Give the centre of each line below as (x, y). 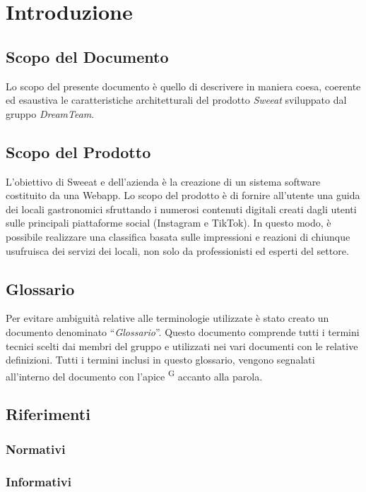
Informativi (39, 481)
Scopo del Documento (87, 56)
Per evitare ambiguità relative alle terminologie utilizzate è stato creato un (167, 318)
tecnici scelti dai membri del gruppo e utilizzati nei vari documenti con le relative (182, 346)
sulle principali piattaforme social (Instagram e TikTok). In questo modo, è (169, 223)
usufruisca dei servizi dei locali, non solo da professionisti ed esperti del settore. (177, 250)
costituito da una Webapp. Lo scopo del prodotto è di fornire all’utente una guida (183, 195)
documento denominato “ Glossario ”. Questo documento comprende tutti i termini (183, 331)
